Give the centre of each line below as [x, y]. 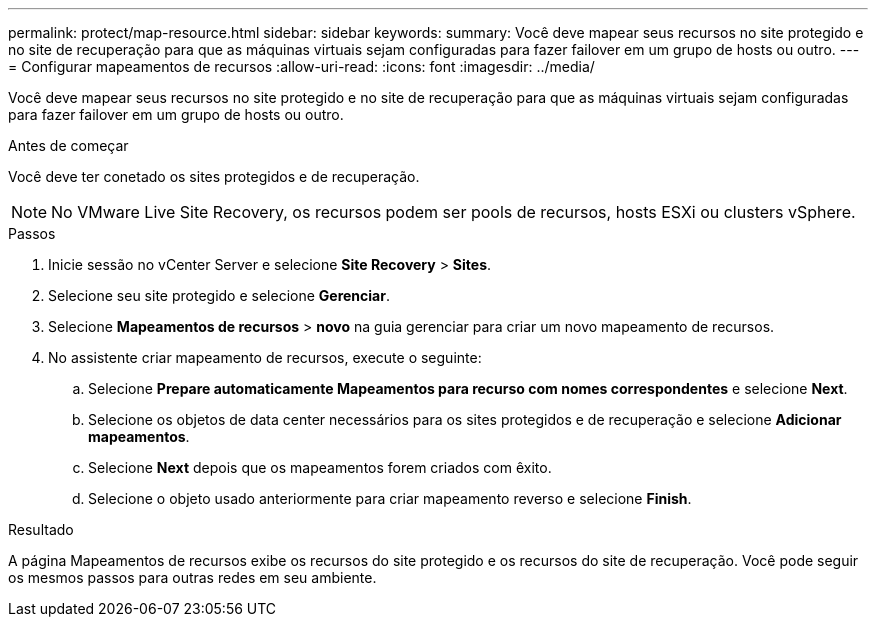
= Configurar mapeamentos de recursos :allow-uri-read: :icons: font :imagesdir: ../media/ [301, 66]
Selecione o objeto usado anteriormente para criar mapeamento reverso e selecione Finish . [390, 498]
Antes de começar [68, 145]
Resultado [41, 529]
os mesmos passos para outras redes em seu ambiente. [192, 577]
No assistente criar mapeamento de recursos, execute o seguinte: [265, 357]
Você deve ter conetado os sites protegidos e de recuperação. [214, 176]
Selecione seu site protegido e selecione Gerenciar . [219, 295]
